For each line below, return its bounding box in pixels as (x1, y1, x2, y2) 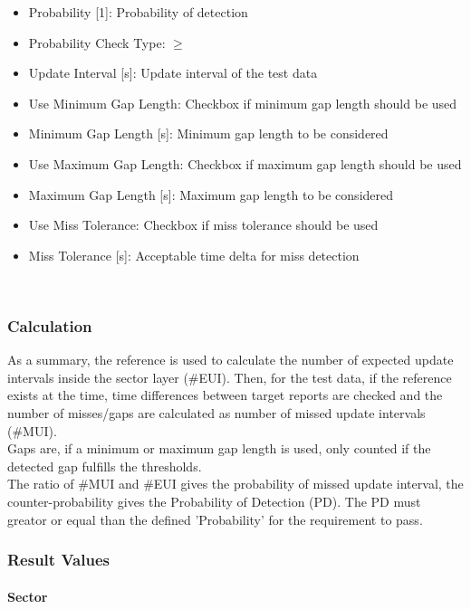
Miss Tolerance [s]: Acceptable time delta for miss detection (28, 245, 360, 264)
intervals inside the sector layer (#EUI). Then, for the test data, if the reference (7, 367, 452, 386)
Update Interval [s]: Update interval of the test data (28, 63, 318, 82)
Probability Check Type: (28, 33, 166, 52)
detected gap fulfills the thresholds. (7, 456, 202, 475)
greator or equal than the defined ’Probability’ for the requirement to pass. (7, 509, 423, 528)
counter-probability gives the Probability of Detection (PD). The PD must (7, 491, 421, 510)
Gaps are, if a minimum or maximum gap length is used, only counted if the (7, 439, 431, 458)
